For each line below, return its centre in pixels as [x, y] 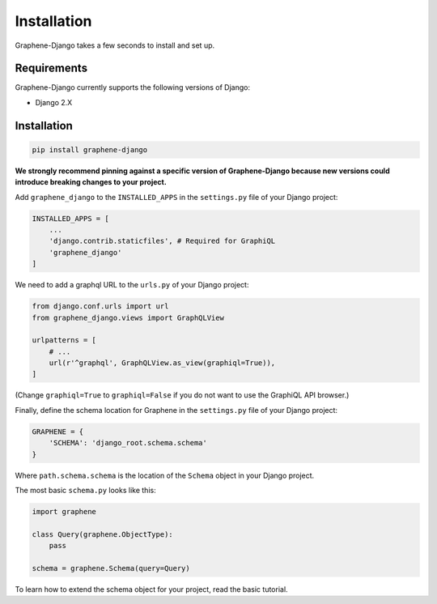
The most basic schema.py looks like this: [86, 490]
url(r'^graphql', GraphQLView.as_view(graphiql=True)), [162, 363]
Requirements [51, 68]
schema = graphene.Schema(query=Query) [111, 568]
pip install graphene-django [90, 149]
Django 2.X [54, 102]
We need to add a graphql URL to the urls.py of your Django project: [132, 285]
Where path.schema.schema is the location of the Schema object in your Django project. [165, 475]
